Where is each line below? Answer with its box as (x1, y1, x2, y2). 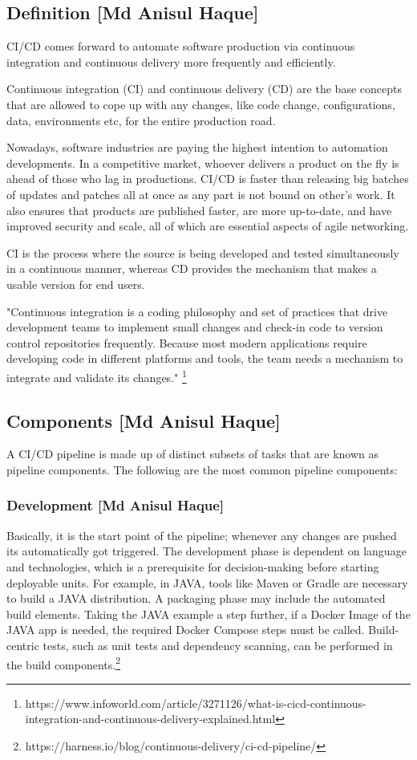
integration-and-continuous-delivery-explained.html (25, 710, 276, 727)
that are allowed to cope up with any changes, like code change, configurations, (6, 96, 395, 112)
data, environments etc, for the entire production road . (6, 112, 276, 128)
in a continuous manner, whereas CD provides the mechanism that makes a (6, 260, 377, 277)
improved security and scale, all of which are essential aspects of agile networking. (6, 217, 409, 234)
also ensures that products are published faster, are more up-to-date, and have (6, 201, 392, 218)
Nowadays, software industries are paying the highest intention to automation (6, 139, 388, 156)
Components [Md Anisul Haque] (6, 408, 281, 433)
